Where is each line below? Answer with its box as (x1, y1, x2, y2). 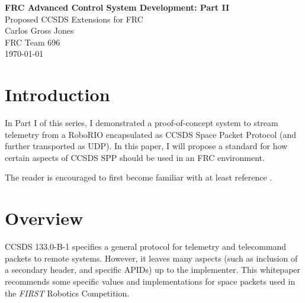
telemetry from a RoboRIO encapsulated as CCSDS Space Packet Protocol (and (5, 128, 296, 140)
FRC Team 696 (5, 36, 60, 48)
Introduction (5, 82, 110, 107)
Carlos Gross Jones (5, 24, 74, 37)
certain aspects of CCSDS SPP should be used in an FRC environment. (5, 151, 265, 163)
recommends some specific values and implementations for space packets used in (5, 275, 296, 287)
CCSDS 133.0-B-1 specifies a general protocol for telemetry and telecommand (5, 240, 287, 253)
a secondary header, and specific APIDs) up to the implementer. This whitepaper (5, 263, 301, 276)
